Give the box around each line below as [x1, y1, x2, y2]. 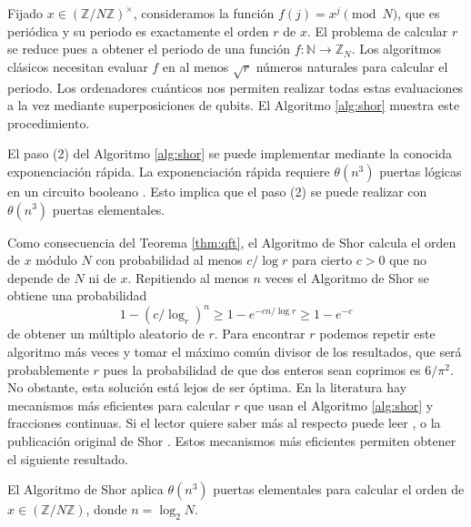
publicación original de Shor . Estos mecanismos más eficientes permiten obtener [7, 431, 456, 450]
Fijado [7, 4, 44, 22]
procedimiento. [7, 113, 90, 132]
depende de [7, 268, 70, 287]
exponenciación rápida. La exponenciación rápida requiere [7, 161, 330, 180]
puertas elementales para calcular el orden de [213, 480, 465, 499]
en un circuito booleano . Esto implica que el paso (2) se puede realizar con [7, 181, 427, 200]
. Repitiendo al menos [127, 268, 249, 287]
